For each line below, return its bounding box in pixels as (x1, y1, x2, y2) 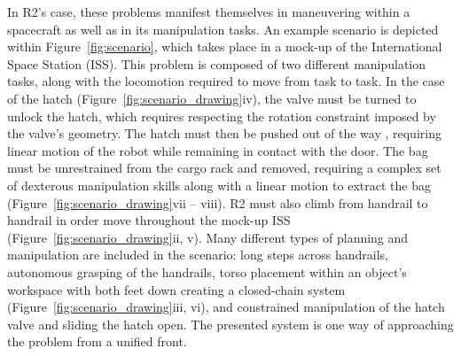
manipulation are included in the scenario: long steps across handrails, (7, 245, 388, 264)
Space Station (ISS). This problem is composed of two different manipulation (7, 54, 426, 73)
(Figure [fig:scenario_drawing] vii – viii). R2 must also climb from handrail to (7, 193, 428, 212)
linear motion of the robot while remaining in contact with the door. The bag (7, 141, 428, 159)
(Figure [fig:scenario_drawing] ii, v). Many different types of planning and (7, 228, 409, 246)
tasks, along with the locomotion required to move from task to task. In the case (7, 72, 445, 90)
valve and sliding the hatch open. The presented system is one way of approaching (7, 314, 454, 333)
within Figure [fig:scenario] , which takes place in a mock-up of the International (7, 37, 442, 56)
